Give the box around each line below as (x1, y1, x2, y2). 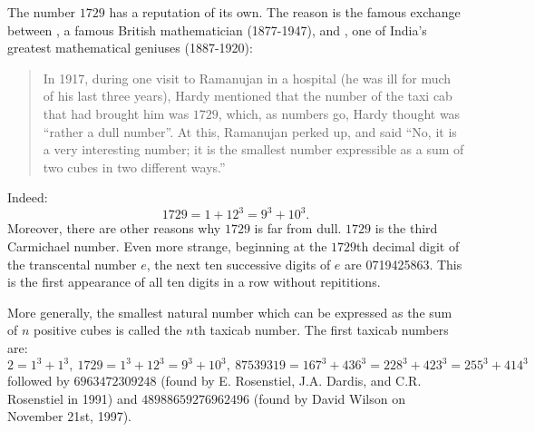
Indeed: (7, 188, 48, 207)
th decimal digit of (356, 237, 460, 256)
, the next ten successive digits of (146, 254, 331, 273)
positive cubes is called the (34, 320, 182, 339)
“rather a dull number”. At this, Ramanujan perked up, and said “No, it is (43, 122, 457, 141)
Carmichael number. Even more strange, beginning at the (7, 237, 327, 256)
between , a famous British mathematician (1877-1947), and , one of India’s (7, 20, 427, 39)
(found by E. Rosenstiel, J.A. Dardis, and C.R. (160, 371, 422, 390)
